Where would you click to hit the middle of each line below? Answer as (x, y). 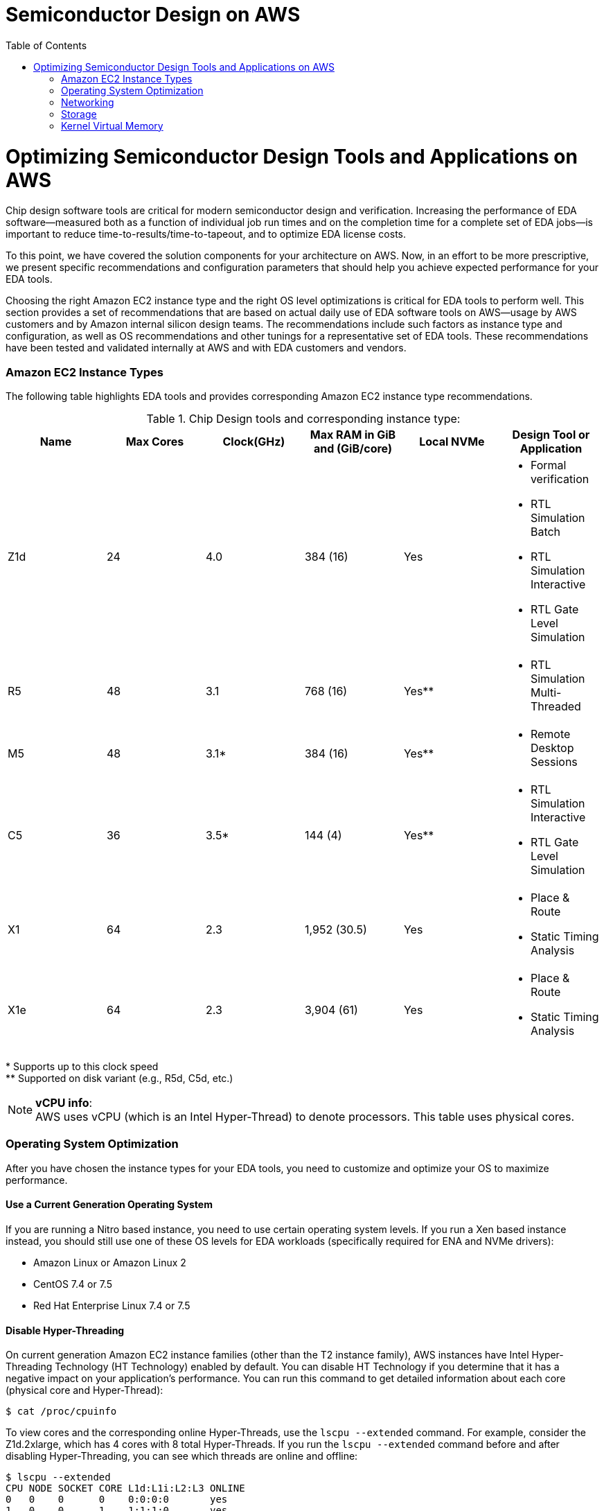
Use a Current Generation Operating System (109, 1205)
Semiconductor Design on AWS (153, 15)
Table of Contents (46, 45)
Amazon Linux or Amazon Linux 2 (110, 1262)
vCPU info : (64, 1103)
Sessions (554, 762)
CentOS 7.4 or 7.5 (73, 1284)
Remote (550, 734)
